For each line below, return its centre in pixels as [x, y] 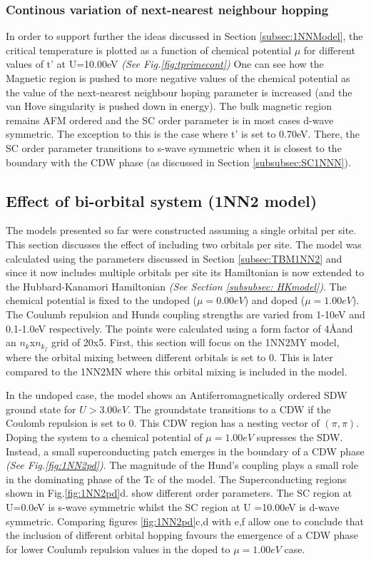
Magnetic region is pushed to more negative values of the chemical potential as [178, 78]
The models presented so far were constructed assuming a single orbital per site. [181, 230]
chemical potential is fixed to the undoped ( [102, 300]
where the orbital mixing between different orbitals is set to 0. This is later [169, 357]
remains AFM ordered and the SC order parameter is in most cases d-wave [170, 120]
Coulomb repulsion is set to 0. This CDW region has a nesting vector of [163, 423]
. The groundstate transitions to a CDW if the [229, 409]
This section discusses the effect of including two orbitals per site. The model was [184, 244]
